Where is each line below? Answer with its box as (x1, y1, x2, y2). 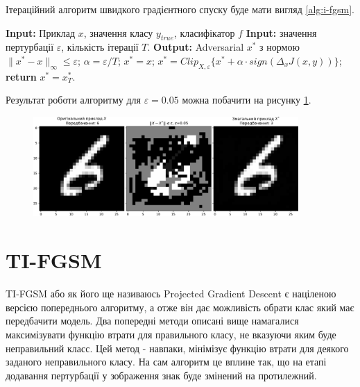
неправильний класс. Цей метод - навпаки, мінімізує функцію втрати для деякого (6, 340, 349, 355)
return (6, 69, 37, 83)
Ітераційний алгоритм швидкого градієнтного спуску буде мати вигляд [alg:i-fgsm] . (6, 2, 354, 16)
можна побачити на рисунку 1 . (182, 92, 311, 107)
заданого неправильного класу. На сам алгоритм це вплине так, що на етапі (6, 354, 327, 369)
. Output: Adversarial (147, 40, 244, 54)
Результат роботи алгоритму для (6, 92, 141, 107)
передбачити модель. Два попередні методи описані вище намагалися (6, 313, 299, 328)
